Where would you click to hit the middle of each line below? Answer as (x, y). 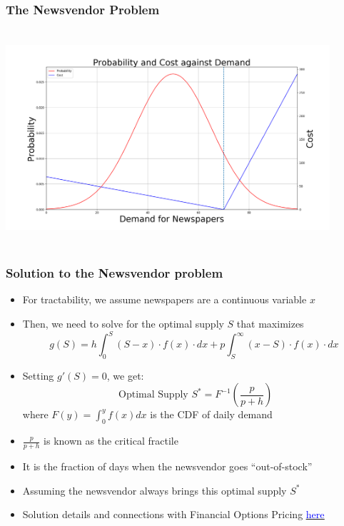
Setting (38, 375)
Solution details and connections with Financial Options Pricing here (173, 514)
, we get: (125, 375)
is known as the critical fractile (111, 441)
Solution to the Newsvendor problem (115, 273)
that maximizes (270, 323)
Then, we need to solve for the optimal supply (123, 323)
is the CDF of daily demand (211, 414)
